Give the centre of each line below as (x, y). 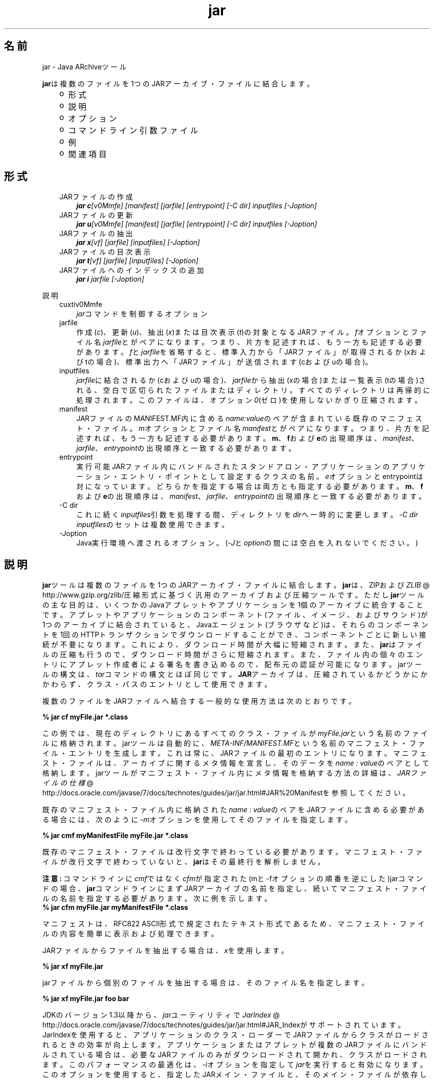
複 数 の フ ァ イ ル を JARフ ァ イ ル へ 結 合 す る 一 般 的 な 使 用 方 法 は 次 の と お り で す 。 (199, 701)
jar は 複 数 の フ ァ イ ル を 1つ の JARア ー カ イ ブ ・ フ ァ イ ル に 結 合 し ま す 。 (178, 83)
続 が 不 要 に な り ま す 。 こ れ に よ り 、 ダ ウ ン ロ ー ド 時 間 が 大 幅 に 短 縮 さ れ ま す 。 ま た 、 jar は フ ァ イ (232, 645)
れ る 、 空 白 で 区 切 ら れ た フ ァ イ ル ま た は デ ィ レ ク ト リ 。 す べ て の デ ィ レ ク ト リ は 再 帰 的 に (253, 390)
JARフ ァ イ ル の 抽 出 (96, 234)
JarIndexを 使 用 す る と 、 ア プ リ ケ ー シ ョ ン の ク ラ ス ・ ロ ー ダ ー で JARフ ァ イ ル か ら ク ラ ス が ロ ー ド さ (235, 1035)
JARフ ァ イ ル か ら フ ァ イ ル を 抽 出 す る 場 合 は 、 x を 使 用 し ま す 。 (165, 951)
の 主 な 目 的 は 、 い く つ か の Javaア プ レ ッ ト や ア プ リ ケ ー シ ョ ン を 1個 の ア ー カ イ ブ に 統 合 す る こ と (233, 605)
